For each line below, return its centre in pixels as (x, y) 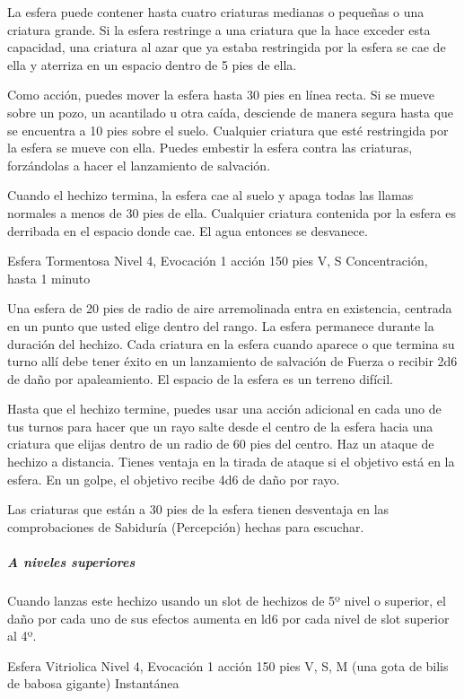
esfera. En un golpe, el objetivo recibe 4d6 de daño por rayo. (174, 479)
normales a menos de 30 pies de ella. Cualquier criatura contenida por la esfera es (232, 212)
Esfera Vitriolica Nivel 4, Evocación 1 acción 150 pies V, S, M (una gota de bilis (228, 665)
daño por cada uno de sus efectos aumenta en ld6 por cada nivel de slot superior (228, 618)
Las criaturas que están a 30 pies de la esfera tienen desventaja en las (198, 509)
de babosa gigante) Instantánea (93, 683)
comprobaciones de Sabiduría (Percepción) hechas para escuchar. (186, 526)
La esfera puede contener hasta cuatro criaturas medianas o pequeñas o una (216, 12)
